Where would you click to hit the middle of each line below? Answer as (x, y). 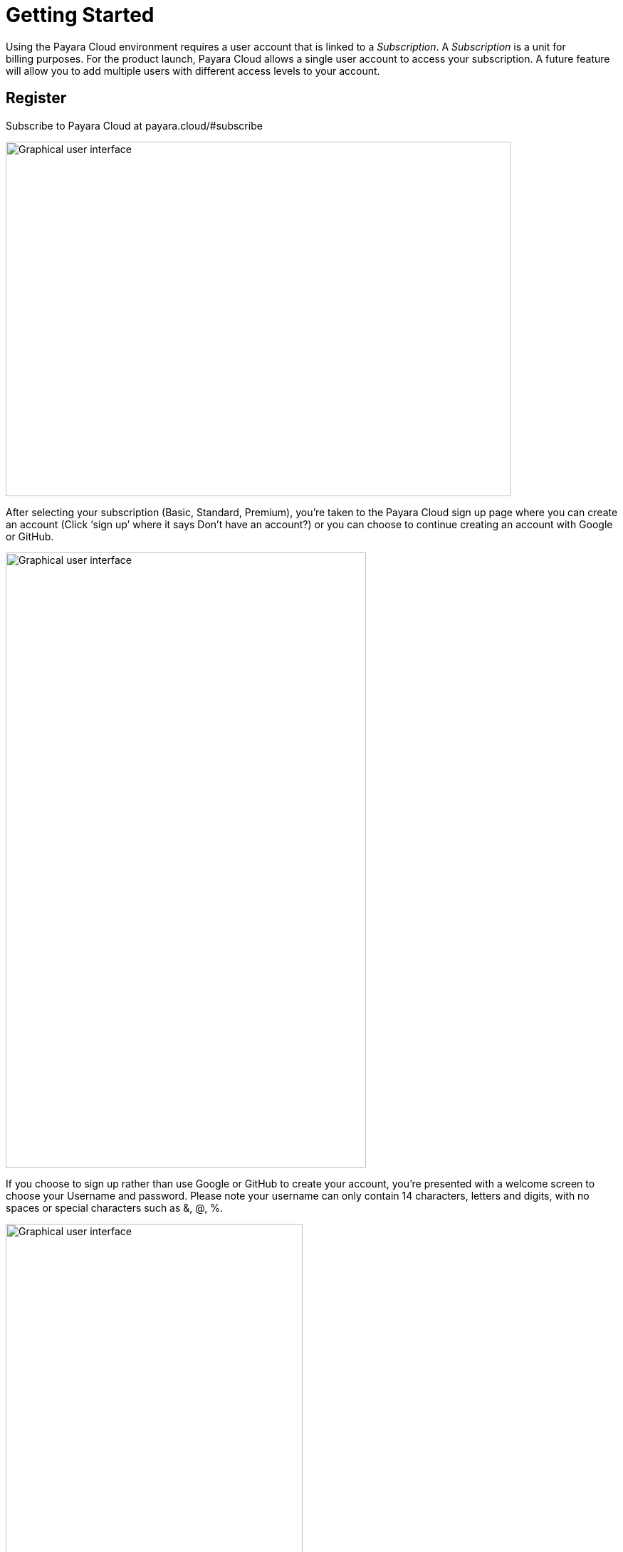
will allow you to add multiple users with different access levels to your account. (193, 70)
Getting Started (80, 15)
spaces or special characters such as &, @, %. (114, 1207)
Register (36, 98)
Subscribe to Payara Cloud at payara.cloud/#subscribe (134, 125)
